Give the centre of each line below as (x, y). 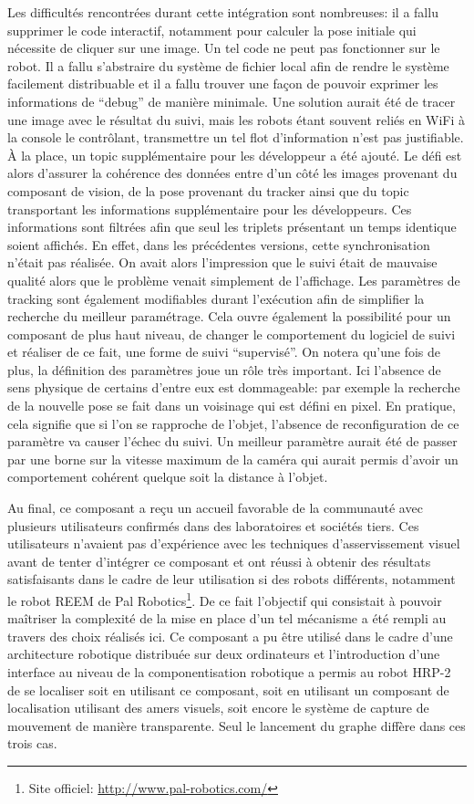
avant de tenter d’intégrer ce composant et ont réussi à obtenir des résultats (219, 561)
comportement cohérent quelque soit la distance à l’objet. (168, 477)
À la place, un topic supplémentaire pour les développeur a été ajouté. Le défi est (235, 155)
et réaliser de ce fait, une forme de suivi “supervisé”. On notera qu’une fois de (224, 352)
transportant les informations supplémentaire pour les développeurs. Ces (210, 209)
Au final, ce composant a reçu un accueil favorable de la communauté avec (215, 508)
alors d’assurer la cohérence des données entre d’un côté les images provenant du (232, 173)
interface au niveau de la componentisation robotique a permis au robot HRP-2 (229, 672)
